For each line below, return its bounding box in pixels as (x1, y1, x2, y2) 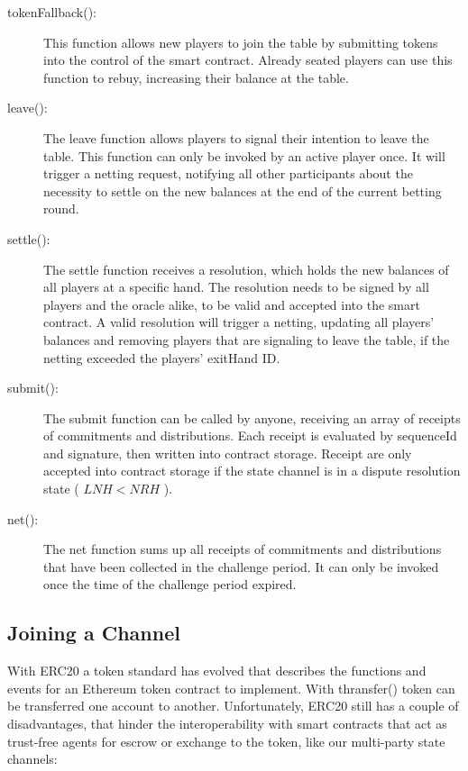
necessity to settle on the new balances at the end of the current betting (43, 181, 442, 200)
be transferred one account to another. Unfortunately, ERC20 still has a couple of (7, 696, 459, 715)
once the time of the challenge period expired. (43, 575, 297, 594)
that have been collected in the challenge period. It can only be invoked (43, 557, 439, 576)
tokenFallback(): (7, 3, 96, 21)
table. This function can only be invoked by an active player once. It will (43, 146, 445, 165)
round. (43, 199, 79, 218)
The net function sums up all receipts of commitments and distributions (43, 540, 442, 558)
